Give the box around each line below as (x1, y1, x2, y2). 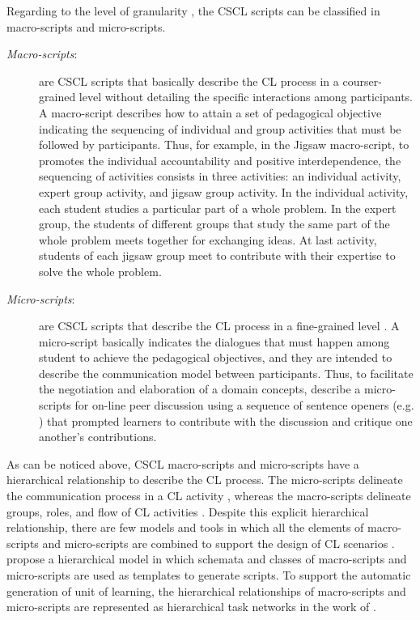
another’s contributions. (39, 428, 157, 445)
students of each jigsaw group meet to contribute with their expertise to (39, 247, 396, 264)
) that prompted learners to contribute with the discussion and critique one (39, 412, 413, 429)
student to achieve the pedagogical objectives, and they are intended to (39, 349, 392, 366)
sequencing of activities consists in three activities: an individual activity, (39, 168, 401, 185)
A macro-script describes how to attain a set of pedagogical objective (39, 104, 382, 121)
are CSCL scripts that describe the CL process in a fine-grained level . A (39, 317, 400, 334)
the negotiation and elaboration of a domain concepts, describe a (39, 380, 361, 397)
